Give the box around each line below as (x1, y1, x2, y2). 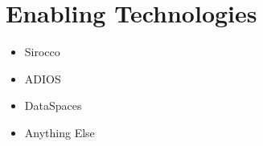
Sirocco (24, 43, 60, 60)
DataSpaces (24, 97, 82, 114)
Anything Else (24, 124, 95, 140)
